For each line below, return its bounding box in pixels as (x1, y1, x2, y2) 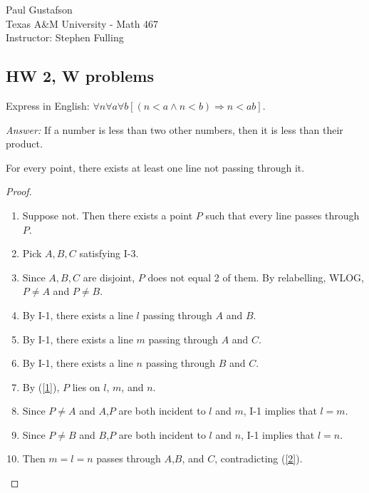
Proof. (6, 184, 32, 199)
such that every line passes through (205, 207, 360, 222)
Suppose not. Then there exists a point (22, 207, 193, 222)
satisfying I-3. (79, 246, 139, 261)
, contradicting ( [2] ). (214, 451, 303, 466)
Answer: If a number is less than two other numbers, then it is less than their (6, 122, 343, 137)
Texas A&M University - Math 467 (6, 16, 159, 31)
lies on (72, 379, 100, 394)
